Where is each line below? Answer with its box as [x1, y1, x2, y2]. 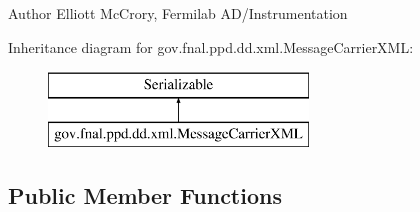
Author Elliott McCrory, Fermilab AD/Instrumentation [8, 3, 348, 23]
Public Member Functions [8, 179, 282, 210]
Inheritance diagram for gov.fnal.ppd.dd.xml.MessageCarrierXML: [8, 36, 414, 57]
